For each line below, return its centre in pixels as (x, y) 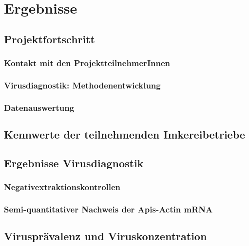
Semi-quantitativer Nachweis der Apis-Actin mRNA (108, 209)
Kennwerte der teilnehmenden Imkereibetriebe (124, 134)
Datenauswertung (39, 107)
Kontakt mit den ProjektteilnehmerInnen (87, 63)
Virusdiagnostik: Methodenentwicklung (82, 85)
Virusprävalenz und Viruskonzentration (105, 236)
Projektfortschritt (50, 39)
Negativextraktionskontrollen (62, 187)
